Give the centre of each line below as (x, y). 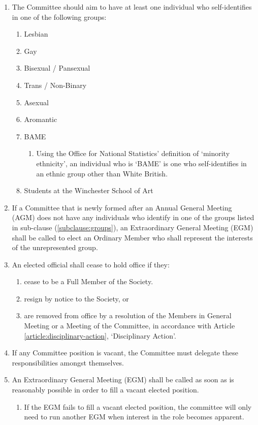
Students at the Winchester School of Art (89, 190)
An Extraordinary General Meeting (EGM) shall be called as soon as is (123, 380)
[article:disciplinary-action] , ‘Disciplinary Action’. (100, 335)
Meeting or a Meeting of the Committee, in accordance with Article (130, 326)
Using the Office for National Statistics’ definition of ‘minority (133, 153)
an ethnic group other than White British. (102, 173)
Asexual (36, 102)
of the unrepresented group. (55, 247)
